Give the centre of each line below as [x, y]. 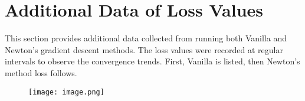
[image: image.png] [66, 92]
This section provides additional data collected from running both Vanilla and [146, 38]
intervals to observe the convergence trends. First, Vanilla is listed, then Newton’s [152, 61]
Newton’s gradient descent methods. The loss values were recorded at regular [144, 49]
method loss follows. [41, 72]
